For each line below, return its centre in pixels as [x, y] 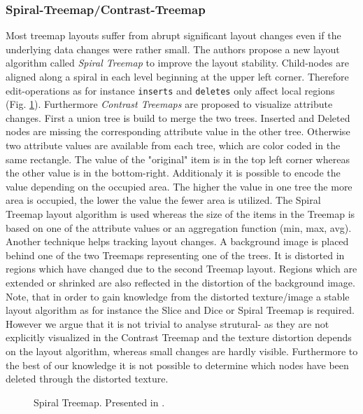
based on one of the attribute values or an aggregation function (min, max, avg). [179, 227]
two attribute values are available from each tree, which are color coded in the [173, 145]
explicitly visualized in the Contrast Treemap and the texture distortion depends [179, 337]
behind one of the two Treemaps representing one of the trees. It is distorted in [175, 255]
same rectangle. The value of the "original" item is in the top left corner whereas [178, 159]
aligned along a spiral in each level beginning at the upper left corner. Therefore [177, 76]
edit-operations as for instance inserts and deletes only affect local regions [170, 90]
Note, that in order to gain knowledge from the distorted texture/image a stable [178, 296]
